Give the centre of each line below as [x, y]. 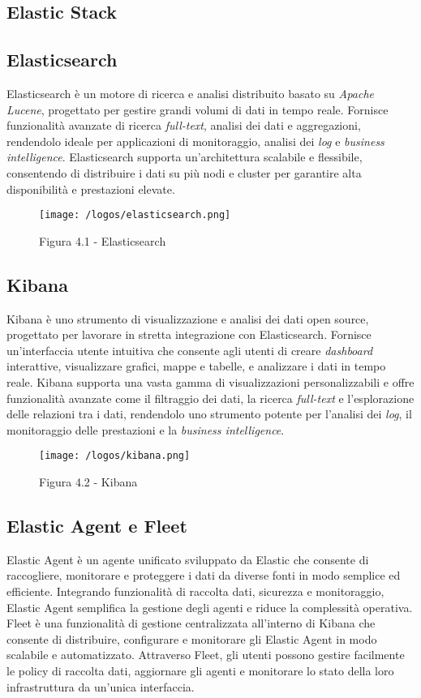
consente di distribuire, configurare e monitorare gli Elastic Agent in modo [192, 638]
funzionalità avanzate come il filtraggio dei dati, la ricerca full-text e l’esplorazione [210, 398]
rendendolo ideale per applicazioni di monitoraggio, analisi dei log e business [195, 141]
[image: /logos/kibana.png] [115, 456]
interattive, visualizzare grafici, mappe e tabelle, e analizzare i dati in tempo [196, 366]
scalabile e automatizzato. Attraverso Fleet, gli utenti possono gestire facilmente [206, 655]
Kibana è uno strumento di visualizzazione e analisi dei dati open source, [188, 318]
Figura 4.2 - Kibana [88, 482]
